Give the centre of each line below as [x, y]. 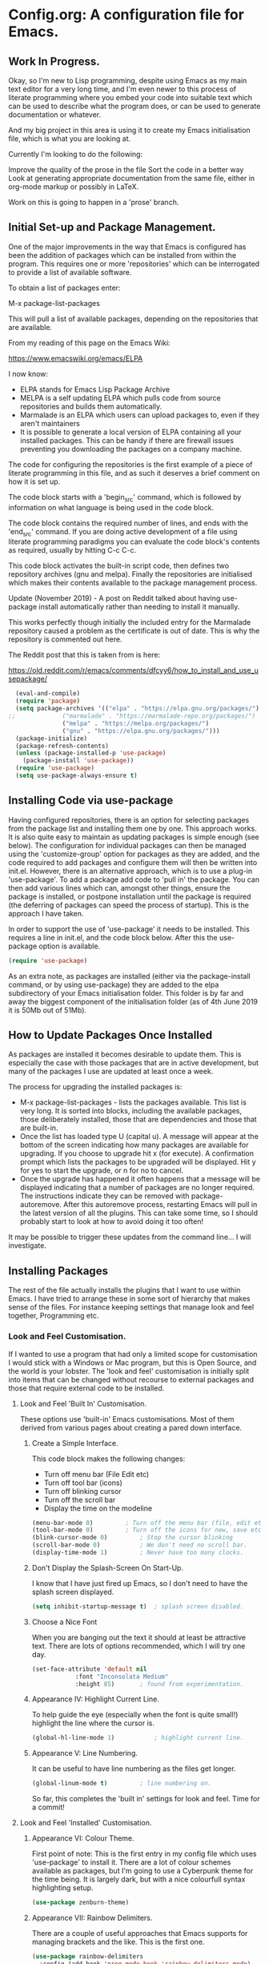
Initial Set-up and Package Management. [112, 227]
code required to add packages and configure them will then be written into [133, 862]
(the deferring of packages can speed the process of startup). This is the [129, 905]
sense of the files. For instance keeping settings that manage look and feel [131, 1307]
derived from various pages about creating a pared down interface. [131, 1427]
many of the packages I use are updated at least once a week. [111, 1072]
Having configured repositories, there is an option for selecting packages [129, 819]
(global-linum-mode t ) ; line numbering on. [122, 1784]
